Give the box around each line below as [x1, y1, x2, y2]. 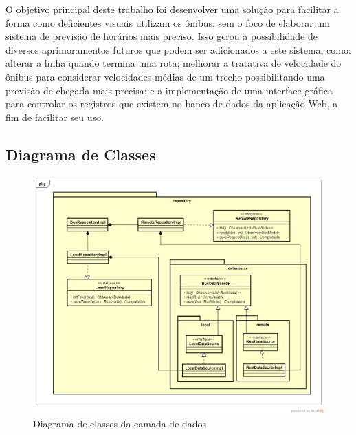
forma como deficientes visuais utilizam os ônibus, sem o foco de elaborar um [5, 15, 330, 30]
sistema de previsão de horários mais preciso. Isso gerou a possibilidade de [5, 29, 318, 43]
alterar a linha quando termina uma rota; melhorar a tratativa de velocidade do [5, 56, 342, 70]
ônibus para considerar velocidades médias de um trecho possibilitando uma [5, 69, 325, 83]
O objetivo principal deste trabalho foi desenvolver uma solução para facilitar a [5, 2, 339, 16]
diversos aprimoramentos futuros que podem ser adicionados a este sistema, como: [5, 42, 351, 56]
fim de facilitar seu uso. [5, 109, 104, 124]
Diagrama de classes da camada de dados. [33, 416, 210, 431]
